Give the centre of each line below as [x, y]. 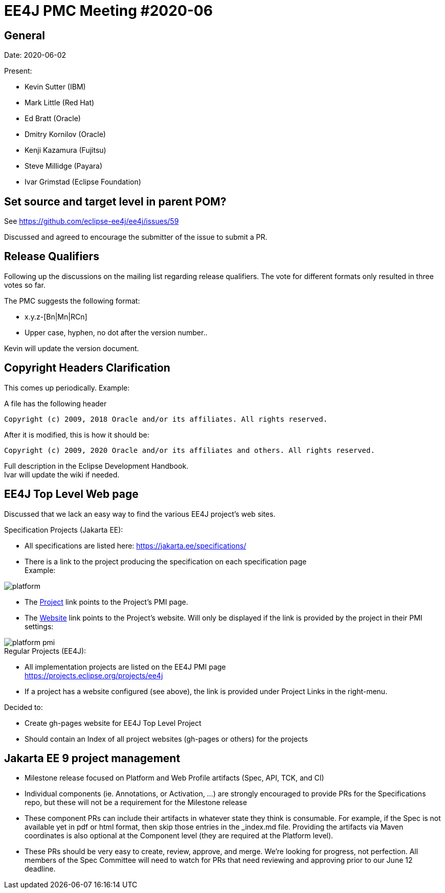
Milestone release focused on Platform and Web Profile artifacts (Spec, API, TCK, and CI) [174, 778]
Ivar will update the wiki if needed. [62, 474]
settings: [39, 626]
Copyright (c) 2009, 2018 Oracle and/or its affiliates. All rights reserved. [166, 419]
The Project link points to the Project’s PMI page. [106, 602]
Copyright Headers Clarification [87, 368]
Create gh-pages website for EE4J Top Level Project [113, 723]
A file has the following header [55, 403]
